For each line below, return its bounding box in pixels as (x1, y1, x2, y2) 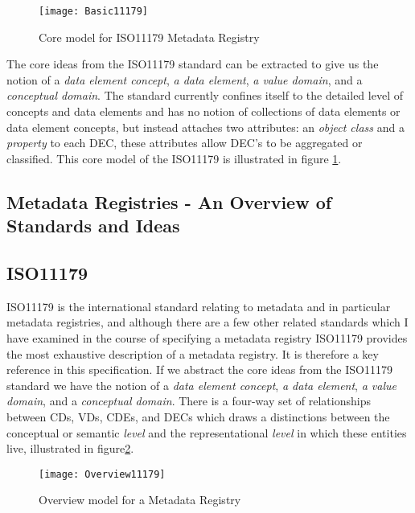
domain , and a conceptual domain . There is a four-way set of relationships (6, 392, 371, 409)
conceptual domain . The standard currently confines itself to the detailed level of (6, 87, 403, 104)
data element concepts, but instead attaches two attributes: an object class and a (6, 118, 405, 135)
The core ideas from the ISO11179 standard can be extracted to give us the (6, 55, 379, 72)
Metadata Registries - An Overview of (6, 189, 332, 214)
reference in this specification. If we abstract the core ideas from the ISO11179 (6, 361, 392, 378)
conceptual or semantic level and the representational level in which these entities (6, 424, 407, 441)
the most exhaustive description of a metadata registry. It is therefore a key (6, 345, 379, 362)
